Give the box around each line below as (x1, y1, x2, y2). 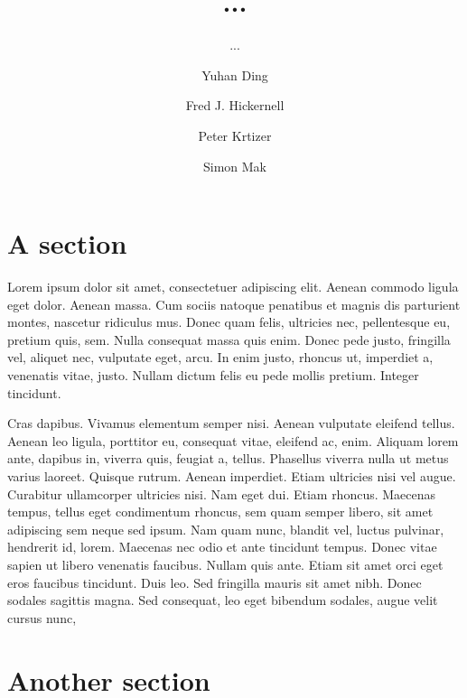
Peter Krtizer (198, 126, 272, 144)
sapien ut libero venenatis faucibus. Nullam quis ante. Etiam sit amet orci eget (7, 554, 444, 573)
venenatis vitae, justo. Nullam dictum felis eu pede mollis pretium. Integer (7, 366, 419, 384)
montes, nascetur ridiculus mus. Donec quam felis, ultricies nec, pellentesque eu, (7, 312, 451, 331)
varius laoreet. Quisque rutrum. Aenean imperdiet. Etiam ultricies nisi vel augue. (7, 466, 456, 485)
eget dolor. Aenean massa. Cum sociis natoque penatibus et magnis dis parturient (7, 294, 461, 313)
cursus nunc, (7, 608, 77, 627)
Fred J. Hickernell (185, 96, 285, 115)
